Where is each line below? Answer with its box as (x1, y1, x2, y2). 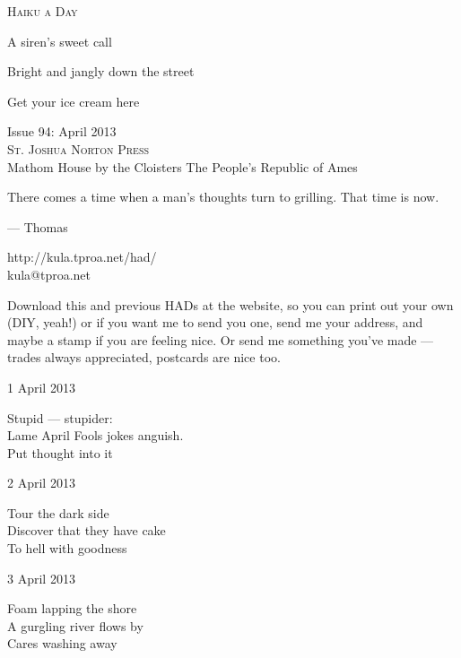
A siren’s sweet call (7, 31, 112, 50)
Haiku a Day (7, 2, 78, 20)
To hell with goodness (7, 539, 127, 558)
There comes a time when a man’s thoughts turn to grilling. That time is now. (7, 187, 439, 206)
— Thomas (7, 217, 68, 236)
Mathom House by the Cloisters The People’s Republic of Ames (7, 157, 358, 176)
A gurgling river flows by (7, 616, 144, 635)
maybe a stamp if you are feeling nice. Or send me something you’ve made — (7, 330, 434, 349)
